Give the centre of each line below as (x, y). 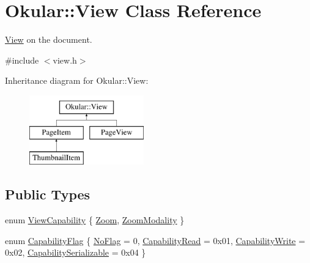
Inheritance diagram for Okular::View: (77, 80)
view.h (65, 60)
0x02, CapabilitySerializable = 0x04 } (76, 252)
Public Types (48, 194)
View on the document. (49, 39)
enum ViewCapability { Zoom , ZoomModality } (95, 220)
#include (22, 60)
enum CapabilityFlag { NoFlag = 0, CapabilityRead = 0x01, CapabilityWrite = (155, 240)
